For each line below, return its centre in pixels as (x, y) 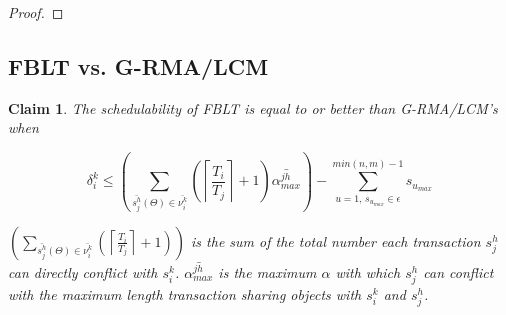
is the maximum (267, 271)
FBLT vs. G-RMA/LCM (138, 65)
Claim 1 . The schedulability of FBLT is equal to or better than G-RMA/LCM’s (253, 107)
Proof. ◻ (36, 12)
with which (368, 271)
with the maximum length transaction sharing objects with (185, 294)
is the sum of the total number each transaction (336, 240)
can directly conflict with (83, 271)
